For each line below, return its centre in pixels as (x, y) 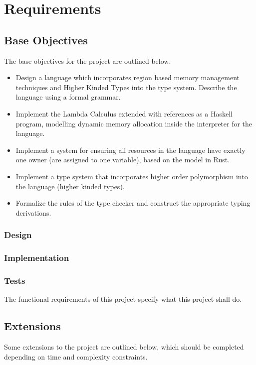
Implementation (37, 258)
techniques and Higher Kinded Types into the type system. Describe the (126, 87)
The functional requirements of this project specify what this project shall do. (123, 299)
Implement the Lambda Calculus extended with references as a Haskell (124, 113)
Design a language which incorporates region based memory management (128, 77)
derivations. (33, 212)
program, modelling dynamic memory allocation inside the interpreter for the (134, 123)
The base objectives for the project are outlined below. (88, 61)
